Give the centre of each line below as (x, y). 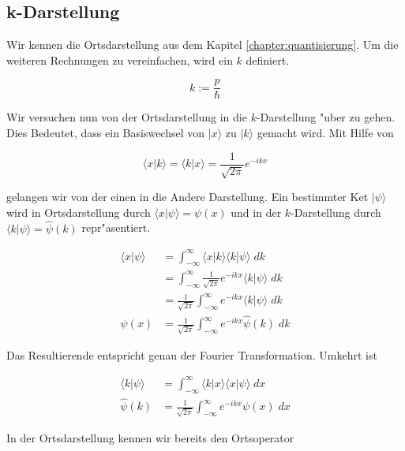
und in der (256, 212)
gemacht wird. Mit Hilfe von (325, 133)
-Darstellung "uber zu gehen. (326, 117)
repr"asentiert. (116, 227)
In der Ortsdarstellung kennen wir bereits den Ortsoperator (150, 437)
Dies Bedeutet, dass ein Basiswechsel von (106, 133)
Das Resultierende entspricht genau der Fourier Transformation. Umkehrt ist (192, 354)
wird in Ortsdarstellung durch (79, 212)
